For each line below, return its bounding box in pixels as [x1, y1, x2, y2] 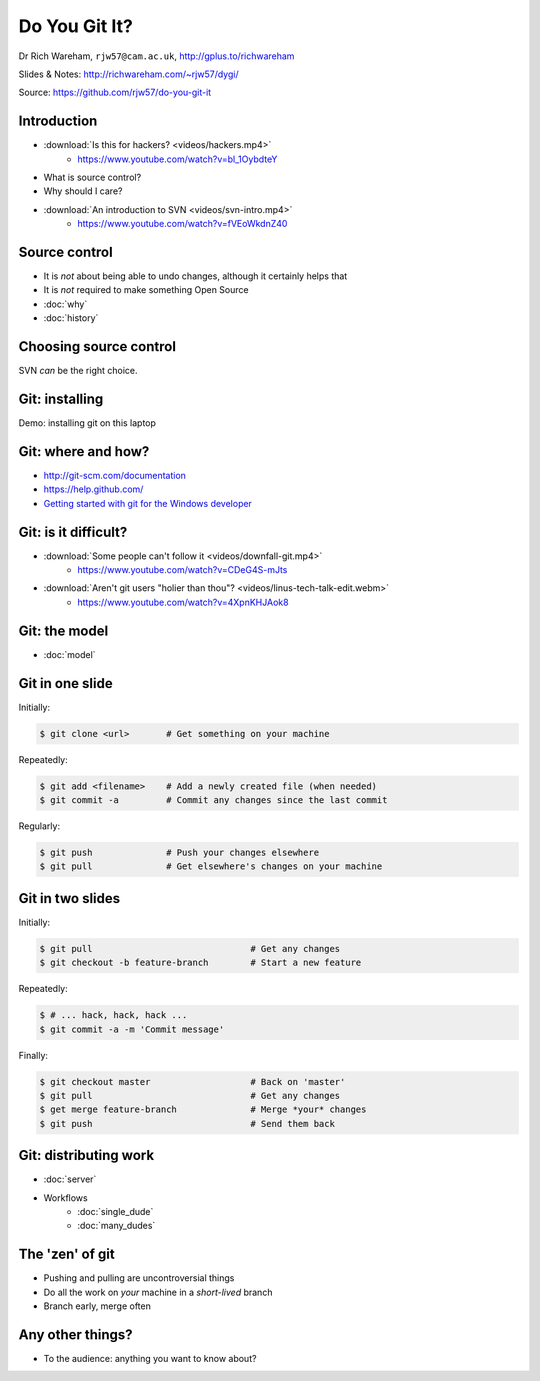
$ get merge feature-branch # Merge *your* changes [39, 1104, 367, 1115]
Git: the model [18, 622, 109, 639]
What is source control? [43, 171, 142, 184]
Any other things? [18, 1326, 134, 1343]
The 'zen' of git [18, 1246, 115, 1263]
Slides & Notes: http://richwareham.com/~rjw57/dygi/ [18, 68, 239, 80]
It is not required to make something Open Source [43, 284, 249, 296]
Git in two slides [18, 890, 121, 907]
